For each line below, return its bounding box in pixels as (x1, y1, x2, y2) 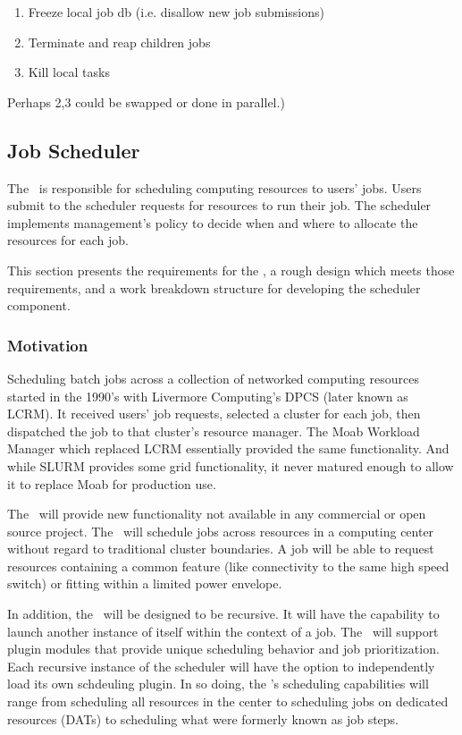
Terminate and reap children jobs (28, 32, 211, 51)
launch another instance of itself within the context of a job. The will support (7, 621, 439, 640)
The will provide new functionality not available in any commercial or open (7, 504, 426, 523)
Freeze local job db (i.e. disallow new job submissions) (28, 3, 324, 21)
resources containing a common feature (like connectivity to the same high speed (7, 556, 449, 575)
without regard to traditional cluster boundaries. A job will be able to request (7, 539, 434, 558)
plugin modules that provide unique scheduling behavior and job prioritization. (7, 639, 440, 658)
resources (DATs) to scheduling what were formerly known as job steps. (7, 709, 399, 728)
